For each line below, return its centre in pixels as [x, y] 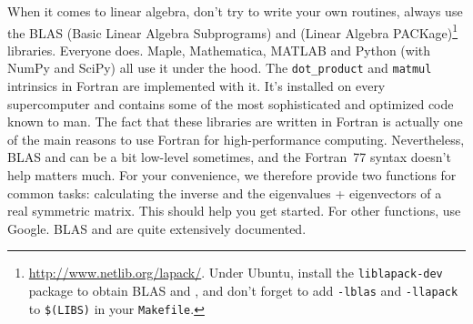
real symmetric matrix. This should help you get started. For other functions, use [234, 211]
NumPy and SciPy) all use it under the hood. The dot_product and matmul [220, 68]
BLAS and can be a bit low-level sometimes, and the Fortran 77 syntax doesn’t [229, 157]
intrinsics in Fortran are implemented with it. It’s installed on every [196, 86]
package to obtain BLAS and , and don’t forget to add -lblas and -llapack [243, 291]
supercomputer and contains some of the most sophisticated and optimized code [231, 103]
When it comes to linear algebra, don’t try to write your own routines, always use [235, 11]
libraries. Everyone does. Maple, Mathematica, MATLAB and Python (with [219, 50]
